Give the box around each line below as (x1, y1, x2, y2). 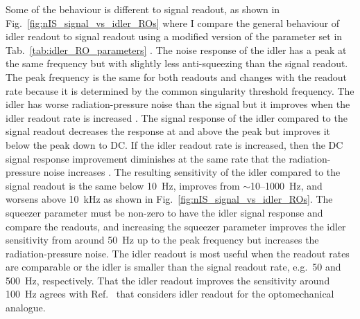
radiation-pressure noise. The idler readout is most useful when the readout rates (6, 246, 350, 260)
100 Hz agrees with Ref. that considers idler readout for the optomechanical (6, 286, 334, 301)
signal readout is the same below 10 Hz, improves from (6, 178, 240, 192)
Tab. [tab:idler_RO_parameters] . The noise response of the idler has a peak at (6, 42, 347, 57)
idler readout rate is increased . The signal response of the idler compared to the (6, 110, 348, 125)
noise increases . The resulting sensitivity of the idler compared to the (43, 165, 341, 179)
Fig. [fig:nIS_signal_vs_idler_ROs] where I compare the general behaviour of (6, 15, 340, 30)
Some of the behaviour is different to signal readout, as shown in (6, 2, 280, 16)
